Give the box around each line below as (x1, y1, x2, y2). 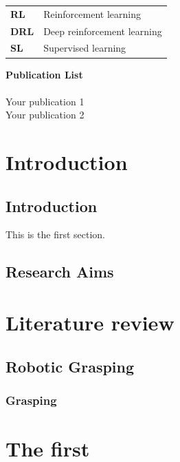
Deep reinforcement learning (43, 23, 162, 38)
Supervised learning (43, 41, 126, 55)
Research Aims (5, 261, 114, 282)
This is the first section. (5, 227, 105, 242)
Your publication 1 (5, 94, 85, 108)
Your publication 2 (5, 107, 85, 122)
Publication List (5, 67, 83, 81)
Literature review (5, 308, 175, 337)
